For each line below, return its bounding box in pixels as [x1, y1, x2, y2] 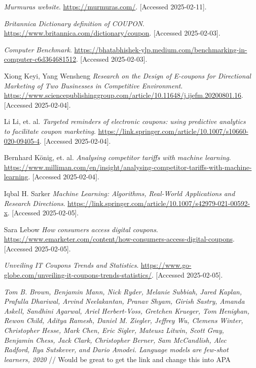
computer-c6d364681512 [4, 54, 76, 64]
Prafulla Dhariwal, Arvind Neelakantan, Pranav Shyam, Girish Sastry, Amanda [4, 296, 245, 306]
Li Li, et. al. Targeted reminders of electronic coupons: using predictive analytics [4, 116, 246, 126]
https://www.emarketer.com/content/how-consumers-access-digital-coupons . [4, 234, 235, 244]
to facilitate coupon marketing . [4, 125, 96, 136]
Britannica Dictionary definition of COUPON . [4, 18, 145, 28]
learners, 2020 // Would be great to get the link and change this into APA [4, 354, 231, 364]
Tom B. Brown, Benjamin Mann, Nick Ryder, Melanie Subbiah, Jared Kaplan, [4, 286, 242, 296]
